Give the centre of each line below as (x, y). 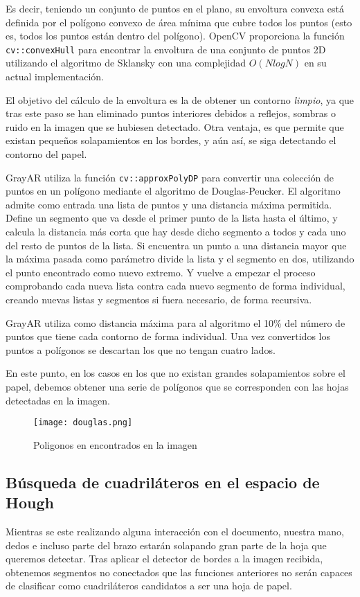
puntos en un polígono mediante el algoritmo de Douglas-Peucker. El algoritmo (173, 191)
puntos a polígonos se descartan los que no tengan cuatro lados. (141, 349)
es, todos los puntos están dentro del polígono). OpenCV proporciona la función (175, 36)
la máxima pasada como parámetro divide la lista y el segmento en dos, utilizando (180, 259)
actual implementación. (55, 77)
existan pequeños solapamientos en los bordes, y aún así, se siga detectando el (171, 140)
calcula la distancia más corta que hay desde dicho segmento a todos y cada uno (176, 232)
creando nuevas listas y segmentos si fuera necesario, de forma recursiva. (159, 299)
